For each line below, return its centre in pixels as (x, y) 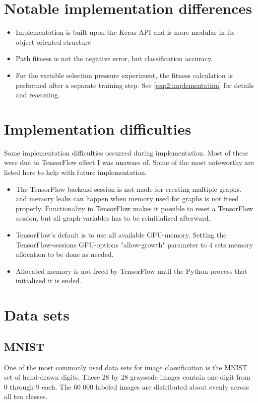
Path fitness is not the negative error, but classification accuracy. (114, 58)
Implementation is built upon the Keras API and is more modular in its (125, 32)
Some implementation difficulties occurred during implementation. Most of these (126, 152)
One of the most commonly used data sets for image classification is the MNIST (126, 367)
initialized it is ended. (49, 281)
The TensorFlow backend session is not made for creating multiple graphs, (129, 189)
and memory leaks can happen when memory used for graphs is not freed (127, 199)
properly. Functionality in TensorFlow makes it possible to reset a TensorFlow (134, 208)
